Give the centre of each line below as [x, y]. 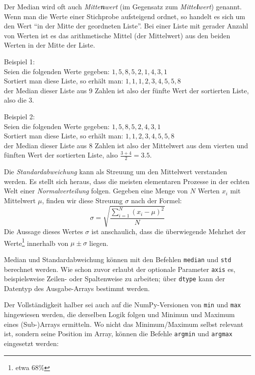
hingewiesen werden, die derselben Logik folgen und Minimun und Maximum [119, 314]
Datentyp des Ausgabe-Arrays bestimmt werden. [77, 288]
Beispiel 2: [19, 116]
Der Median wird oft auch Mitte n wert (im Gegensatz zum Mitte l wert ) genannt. [123, 6]
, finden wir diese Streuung [82, 200]
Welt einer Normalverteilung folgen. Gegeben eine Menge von [96, 191]
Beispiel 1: [19, 61]
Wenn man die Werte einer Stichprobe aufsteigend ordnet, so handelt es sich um [125, 16]
